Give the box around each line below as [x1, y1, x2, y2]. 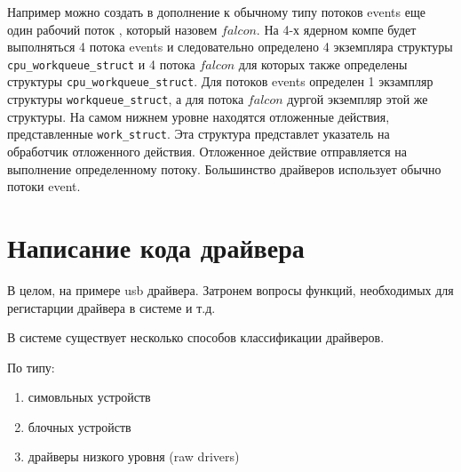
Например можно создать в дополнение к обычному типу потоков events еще [7, 3, 425, 20]
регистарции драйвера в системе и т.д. [7, 298, 216, 316]
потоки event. [7, 177, 81, 196]
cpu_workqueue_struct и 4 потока [7, 54, 195, 73]
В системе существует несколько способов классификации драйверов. [7, 328, 385, 347]
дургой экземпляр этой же [287, 90, 428, 108]
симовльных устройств [28, 388, 151, 406]
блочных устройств [28, 417, 131, 436]
